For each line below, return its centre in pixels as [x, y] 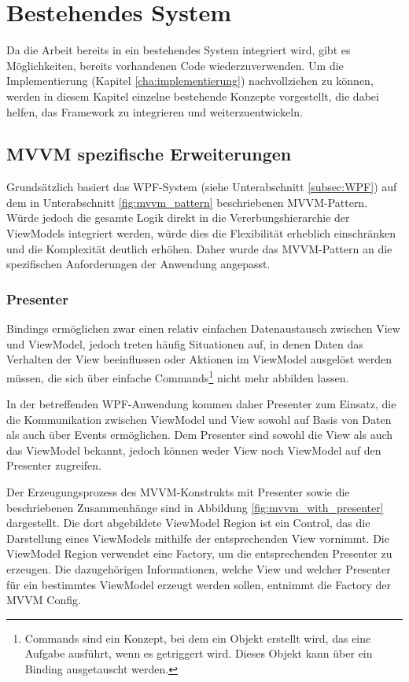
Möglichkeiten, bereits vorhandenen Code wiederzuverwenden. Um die [175, 65]
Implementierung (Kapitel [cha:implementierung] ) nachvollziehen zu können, [190, 81]
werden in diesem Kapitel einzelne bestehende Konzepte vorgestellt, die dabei [193, 96]
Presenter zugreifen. [54, 465]
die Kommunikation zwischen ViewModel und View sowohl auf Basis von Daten [199, 419]
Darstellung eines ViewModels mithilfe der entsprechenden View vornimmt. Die [198, 538]
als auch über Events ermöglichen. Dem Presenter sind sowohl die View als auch [200, 435]
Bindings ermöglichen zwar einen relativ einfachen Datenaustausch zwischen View [203, 328]
